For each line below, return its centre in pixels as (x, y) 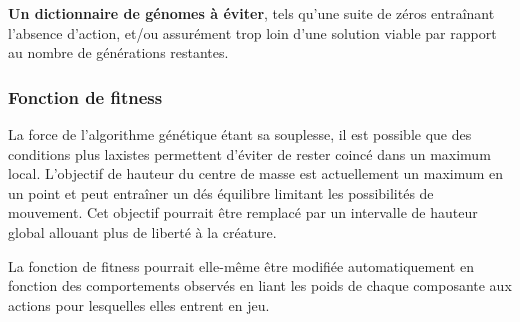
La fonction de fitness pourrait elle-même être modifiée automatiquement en (241, 265)
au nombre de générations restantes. (118, 52)
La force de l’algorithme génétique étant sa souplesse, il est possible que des (240, 134)
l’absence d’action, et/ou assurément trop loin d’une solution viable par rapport (252, 32)
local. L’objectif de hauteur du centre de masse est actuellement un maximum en (256, 173)
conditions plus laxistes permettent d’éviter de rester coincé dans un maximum (249, 153)
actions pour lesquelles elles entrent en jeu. (139, 304)
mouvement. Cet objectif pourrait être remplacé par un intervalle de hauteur (243, 212)
